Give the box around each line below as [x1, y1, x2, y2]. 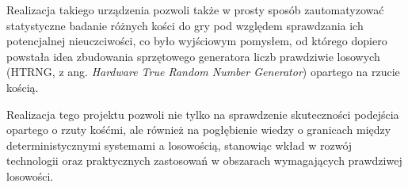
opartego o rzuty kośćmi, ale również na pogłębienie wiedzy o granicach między [6, 121, 391, 138]
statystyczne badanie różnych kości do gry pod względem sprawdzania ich [6, 17, 364, 33]
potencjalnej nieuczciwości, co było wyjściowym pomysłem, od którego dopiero [6, 32, 387, 49]
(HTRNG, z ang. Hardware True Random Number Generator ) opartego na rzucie [6, 63, 400, 80]
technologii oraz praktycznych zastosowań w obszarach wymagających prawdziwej [6, 152, 402, 169]
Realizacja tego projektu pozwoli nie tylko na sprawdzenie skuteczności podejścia [6, 105, 399, 122]
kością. [6, 78, 39, 95]
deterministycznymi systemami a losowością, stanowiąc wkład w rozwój [6, 136, 353, 153]
